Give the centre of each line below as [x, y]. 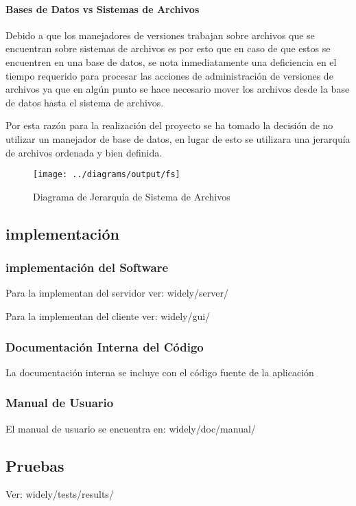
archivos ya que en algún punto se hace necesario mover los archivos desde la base [178, 89]
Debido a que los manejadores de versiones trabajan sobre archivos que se [160, 35]
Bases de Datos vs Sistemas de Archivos [103, 9]
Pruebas [35, 465]
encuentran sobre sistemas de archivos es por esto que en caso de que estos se [168, 48]
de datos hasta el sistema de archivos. [85, 102]
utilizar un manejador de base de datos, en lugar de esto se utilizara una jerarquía [178, 138]
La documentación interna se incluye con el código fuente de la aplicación [160, 372]
